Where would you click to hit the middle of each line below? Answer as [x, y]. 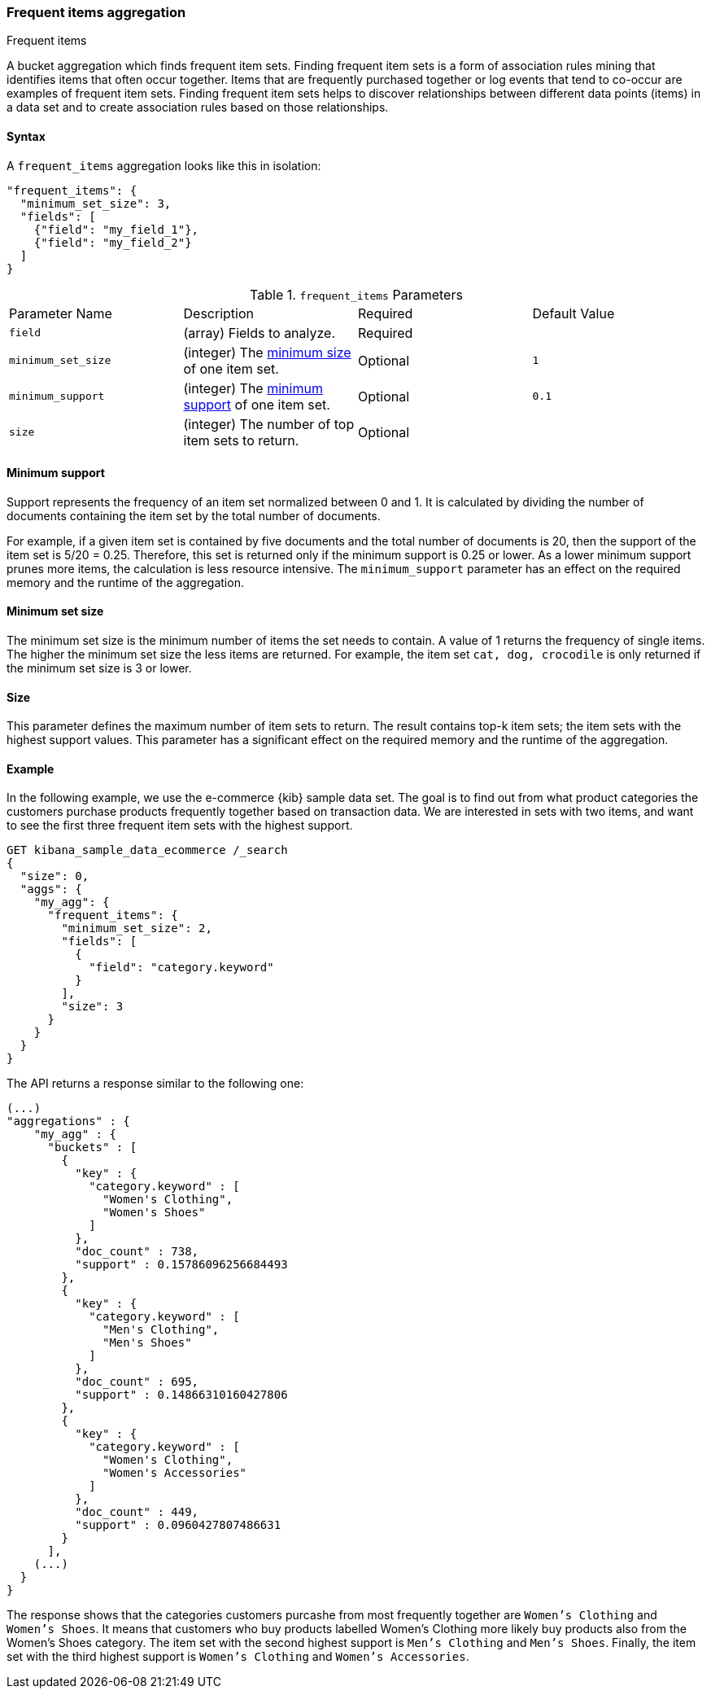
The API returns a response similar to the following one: [155, 1084]
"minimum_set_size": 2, [137, 929]
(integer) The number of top [269, 424]
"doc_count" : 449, [137, 1512]
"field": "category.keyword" [181, 968]
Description [218, 313]
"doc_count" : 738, [137, 1252]
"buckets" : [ [92, 1148]
